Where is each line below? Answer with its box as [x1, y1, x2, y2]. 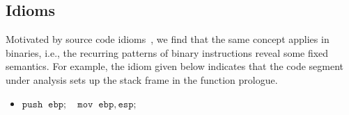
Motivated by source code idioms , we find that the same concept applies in [6, 32, 329, 46]
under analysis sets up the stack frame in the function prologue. [6, 72, 278, 87]
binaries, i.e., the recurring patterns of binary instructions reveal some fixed [6, 45, 329, 60]
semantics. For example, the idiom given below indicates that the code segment [6, 59, 344, 73]
